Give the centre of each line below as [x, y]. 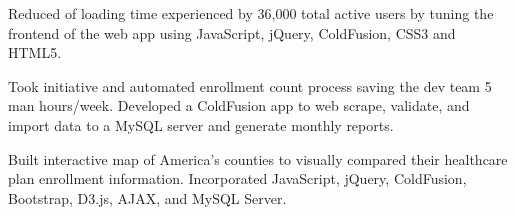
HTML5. [35, 52]
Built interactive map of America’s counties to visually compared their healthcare [258, 158]
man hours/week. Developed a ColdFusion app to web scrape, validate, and [239, 105]
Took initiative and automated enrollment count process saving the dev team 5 [250, 85]
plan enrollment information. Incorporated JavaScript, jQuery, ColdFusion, [237, 178]
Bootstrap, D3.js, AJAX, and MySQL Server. [147, 197]
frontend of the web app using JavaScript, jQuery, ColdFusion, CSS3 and [232, 32]
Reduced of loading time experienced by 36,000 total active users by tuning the [251, 13]
